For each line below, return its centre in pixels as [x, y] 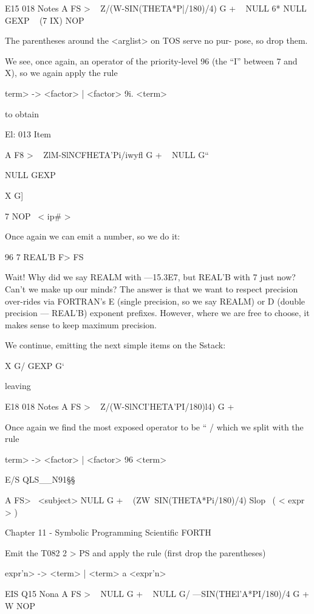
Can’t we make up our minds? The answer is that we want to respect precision [152, 288]
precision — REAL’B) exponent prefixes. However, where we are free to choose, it [157, 313]
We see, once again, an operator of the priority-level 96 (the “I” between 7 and [151, 60]
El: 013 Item [28, 134]
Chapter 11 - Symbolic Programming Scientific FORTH [108, 532]
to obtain [22, 113]
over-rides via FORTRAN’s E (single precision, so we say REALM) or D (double [155, 301]
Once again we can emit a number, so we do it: [93, 236]
